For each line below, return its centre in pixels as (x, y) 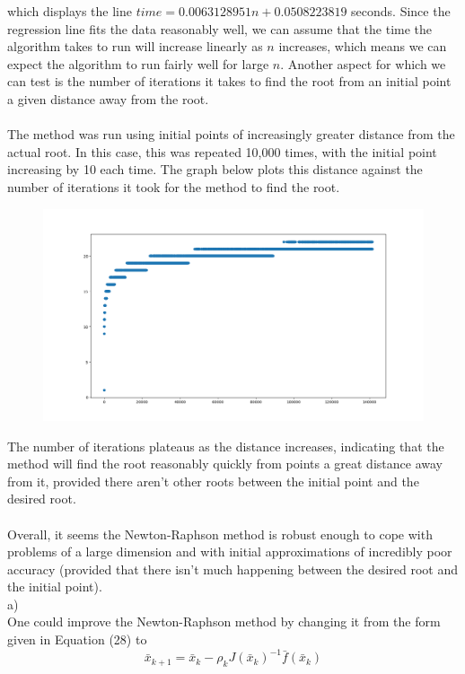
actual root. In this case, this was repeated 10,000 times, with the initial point (222, 151)
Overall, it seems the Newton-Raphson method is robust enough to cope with (220, 534)
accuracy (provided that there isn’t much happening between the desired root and (233, 569)
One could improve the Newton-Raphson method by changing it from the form (224, 621)
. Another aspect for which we (363, 63)
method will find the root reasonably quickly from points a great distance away (225, 464)
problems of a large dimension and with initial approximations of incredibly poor (230, 551)
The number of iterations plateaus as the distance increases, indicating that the (226, 446)
